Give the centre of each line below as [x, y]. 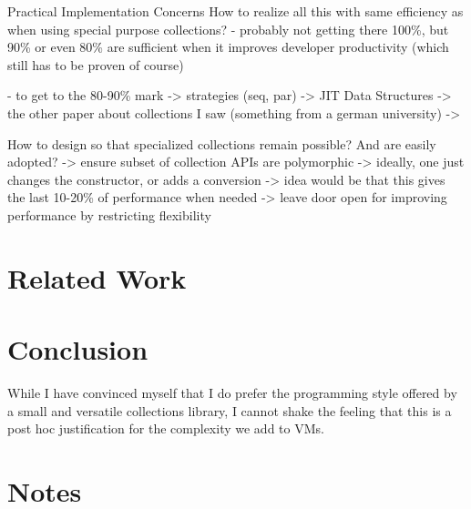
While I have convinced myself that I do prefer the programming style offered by [232, 393]
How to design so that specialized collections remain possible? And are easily [222, 143]
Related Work [97, 277]
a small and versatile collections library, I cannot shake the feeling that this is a [230, 410]
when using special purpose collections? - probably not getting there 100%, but [228, 29]
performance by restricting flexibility [109, 214]
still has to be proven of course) [96, 64]
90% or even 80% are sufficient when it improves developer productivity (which [228, 47]
